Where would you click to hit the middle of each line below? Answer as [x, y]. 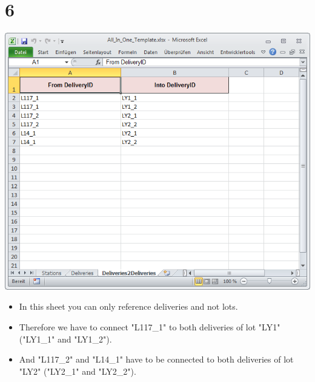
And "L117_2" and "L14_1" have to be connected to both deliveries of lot [156, 359]
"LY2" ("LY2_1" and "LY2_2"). [78, 371]
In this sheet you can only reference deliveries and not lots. [128, 306]
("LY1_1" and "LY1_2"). [65, 339]
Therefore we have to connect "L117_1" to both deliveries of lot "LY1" [150, 326]
